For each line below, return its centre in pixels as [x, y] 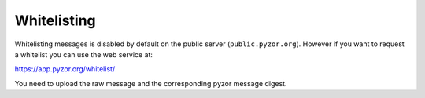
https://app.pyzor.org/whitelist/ [65, 69]
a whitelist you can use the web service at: [84, 54]
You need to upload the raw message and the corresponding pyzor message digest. [151, 83]
